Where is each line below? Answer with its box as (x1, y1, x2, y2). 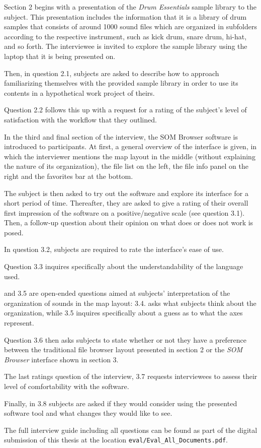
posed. (4, 227, 24, 237)
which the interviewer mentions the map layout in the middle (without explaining (4, 151, 255, 161)
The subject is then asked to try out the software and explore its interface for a (4, 187, 248, 198)
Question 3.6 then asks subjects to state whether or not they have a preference (4, 334, 247, 345)
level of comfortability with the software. (4, 381, 129, 391)
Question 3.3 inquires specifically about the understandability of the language (4, 261, 243, 272)
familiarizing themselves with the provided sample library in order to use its (4, 78, 238, 88)
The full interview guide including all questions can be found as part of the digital (4, 424, 257, 435)
